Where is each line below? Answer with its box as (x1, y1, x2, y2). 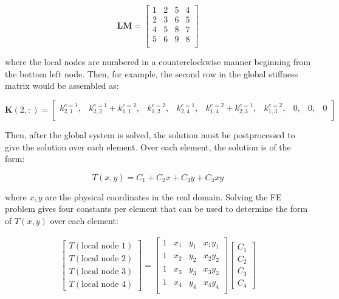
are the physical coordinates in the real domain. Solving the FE (45, 190, 282, 203)
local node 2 (81, 255, 126, 264)
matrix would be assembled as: (5, 79, 119, 92)
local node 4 (81, 280, 126, 289)
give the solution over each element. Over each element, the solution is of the (5, 140, 291, 153)
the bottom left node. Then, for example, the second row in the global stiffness (5, 67, 298, 80)
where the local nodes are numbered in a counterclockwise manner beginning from (5, 55, 311, 68)
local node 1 (81, 242, 126, 251)
